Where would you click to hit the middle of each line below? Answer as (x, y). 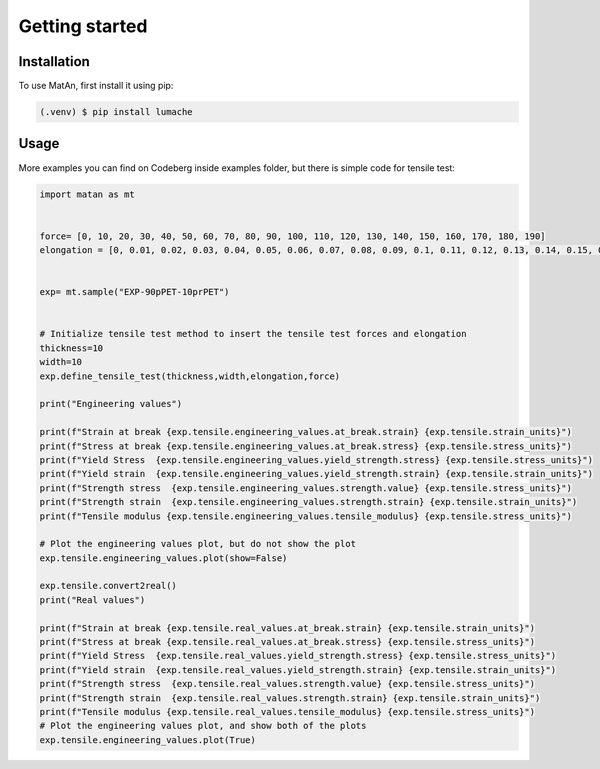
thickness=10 (71, 348)
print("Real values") (92, 599)
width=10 (61, 362)
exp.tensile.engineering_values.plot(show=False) (163, 558)
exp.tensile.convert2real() (108, 586)
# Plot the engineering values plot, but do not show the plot (198, 544)
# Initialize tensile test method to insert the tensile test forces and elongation (253, 334)
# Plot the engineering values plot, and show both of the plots (203, 726)
